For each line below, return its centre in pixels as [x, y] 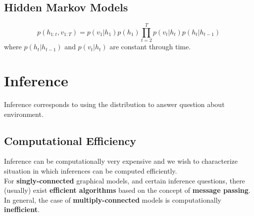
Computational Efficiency [70, 140]
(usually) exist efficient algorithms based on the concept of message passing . [127, 190]
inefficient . [22, 209]
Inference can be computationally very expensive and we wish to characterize [121, 161]
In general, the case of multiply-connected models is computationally [113, 199]
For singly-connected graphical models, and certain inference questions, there [125, 180]
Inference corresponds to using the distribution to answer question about [114, 104]
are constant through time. [150, 47]
